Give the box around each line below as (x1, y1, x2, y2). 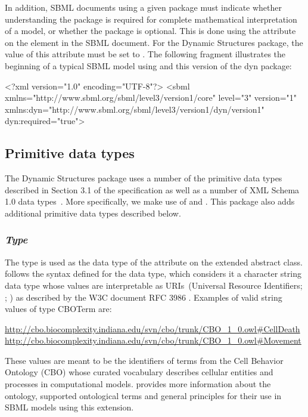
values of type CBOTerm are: (5, 302, 112, 315)
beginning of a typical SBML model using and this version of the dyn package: (5, 59, 292, 72)
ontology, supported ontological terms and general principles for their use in (5, 389, 282, 401)
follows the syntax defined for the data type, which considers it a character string (5, 267, 301, 280)
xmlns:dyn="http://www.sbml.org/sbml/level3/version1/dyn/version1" (5, 103, 265, 115)
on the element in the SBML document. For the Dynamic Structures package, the (5, 36, 303, 48)
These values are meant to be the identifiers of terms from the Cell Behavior (5, 354, 284, 366)
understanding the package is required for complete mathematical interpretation (5, 13, 297, 25)
